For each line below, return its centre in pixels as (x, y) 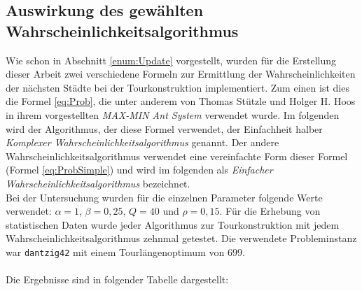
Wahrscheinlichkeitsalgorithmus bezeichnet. (98, 183)
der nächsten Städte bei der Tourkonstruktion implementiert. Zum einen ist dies (177, 87)
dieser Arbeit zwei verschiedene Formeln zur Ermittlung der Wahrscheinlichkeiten (181, 74)
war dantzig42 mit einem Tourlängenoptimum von (115, 251)
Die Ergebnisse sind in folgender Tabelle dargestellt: (117, 279)
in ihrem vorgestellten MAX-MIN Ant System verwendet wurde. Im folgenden (173, 114)
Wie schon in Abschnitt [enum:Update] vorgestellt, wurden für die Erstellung (171, 60)
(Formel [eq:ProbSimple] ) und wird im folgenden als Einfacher (139, 170)
